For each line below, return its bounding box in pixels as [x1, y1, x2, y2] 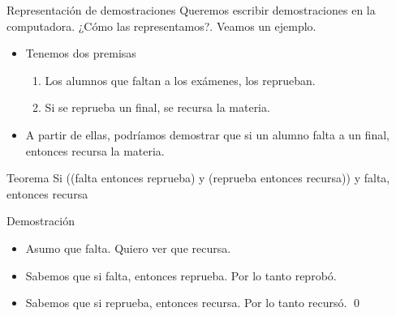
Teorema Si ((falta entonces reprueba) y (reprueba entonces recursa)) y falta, [6, 169, 390, 186]
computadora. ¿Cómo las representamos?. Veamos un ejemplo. [6, 17, 316, 34]
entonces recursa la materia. [25, 142, 165, 159]
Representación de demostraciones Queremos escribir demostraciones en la [6, 2, 376, 18]
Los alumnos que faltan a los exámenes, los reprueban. [45, 71, 316, 88]
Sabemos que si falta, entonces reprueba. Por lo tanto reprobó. [25, 267, 337, 284]
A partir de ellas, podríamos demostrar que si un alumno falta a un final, [25, 126, 390, 143]
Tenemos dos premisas [25, 45, 136, 62]
